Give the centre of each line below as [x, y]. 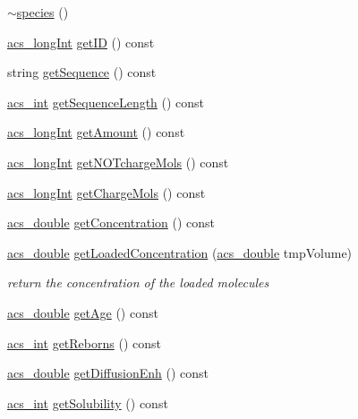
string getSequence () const [82, 72]
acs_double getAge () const [83, 312]
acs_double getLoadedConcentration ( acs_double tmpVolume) [180, 252]
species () [43, 12]
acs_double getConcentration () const [111, 222]
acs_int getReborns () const [84, 342]
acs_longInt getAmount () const [96, 132]
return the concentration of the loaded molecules [138, 282]
